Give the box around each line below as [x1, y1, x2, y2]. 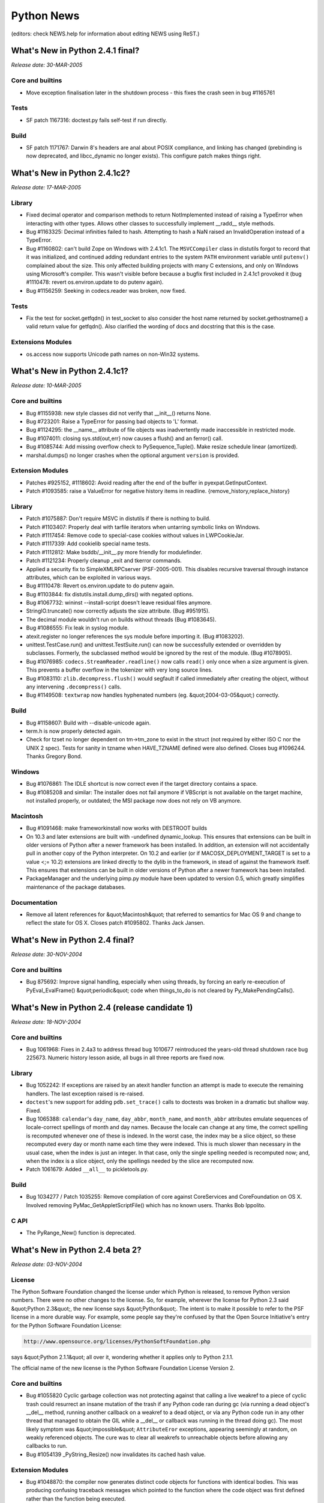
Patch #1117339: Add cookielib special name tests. [26, 540, 151, 547]
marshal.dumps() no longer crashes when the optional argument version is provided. [26, 452, 239, 459]
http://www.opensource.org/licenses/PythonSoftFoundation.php [23, 1338, 211, 1345]
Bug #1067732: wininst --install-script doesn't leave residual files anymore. [26, 599, 212, 607]
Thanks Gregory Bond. [26, 753, 82, 760]
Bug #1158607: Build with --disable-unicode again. [26, 719, 151, 726]
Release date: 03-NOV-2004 [11, 1260, 82, 1268]
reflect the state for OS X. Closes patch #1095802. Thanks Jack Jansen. [26, 919, 205, 926]
